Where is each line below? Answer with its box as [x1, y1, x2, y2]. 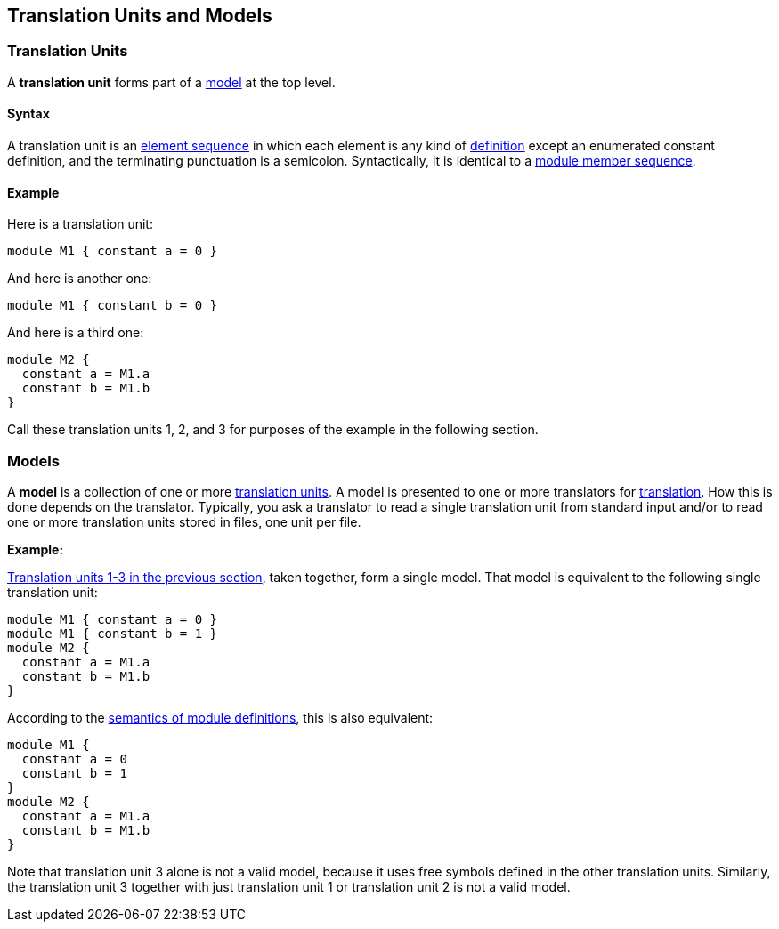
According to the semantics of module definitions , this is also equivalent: [7, 709, 434, 725]
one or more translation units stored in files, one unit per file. [7, 513, 361, 529]
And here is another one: [7, 271, 152, 287]
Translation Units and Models [7, 4, 272, 27]
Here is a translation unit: [7, 216, 153, 232]
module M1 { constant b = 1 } [7, 626, 218, 641]
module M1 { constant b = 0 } [7, 298, 218, 313]
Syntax [7, 106, 50, 122]
